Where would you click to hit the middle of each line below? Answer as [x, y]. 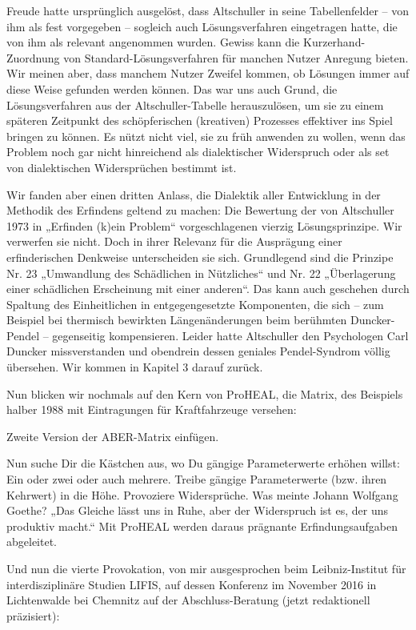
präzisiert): [33, 615]
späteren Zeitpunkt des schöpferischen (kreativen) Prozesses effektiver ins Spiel [200, 120]
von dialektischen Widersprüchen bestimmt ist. [122, 167]
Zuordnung [33, 57]
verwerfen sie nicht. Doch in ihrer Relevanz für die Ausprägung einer [174, 241]
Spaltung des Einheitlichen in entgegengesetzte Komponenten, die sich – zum [195, 304]
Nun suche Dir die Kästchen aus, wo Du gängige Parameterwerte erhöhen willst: [203, 463]
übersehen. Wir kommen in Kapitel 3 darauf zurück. [135, 367]
